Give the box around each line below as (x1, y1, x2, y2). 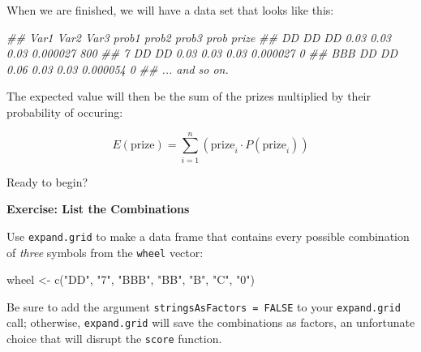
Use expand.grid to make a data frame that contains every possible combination (6, 227, 410, 244)
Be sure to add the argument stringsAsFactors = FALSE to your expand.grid (6, 298, 401, 315)
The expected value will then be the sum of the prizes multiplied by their (6, 88, 371, 105)
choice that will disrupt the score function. (6, 330, 222, 347)
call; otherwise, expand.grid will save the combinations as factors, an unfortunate (6, 314, 415, 331)
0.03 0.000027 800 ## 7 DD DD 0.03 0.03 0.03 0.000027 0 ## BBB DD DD (6, 45, 398, 62)
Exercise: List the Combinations (6, 200, 190, 217)
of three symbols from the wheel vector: (6, 243, 204, 260)
